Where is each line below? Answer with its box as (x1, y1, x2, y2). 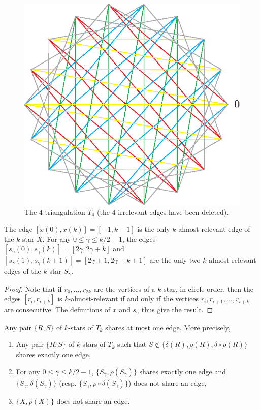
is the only (137, 224, 170, 234)
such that (117, 339, 147, 350)
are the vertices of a (93, 283, 155, 294)
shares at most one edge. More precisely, (105, 322, 231, 332)
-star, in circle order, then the (161, 283, 254, 294)
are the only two (149, 255, 201, 265)
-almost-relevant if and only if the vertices (68, 293, 199, 304)
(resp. (59, 377, 77, 388)
